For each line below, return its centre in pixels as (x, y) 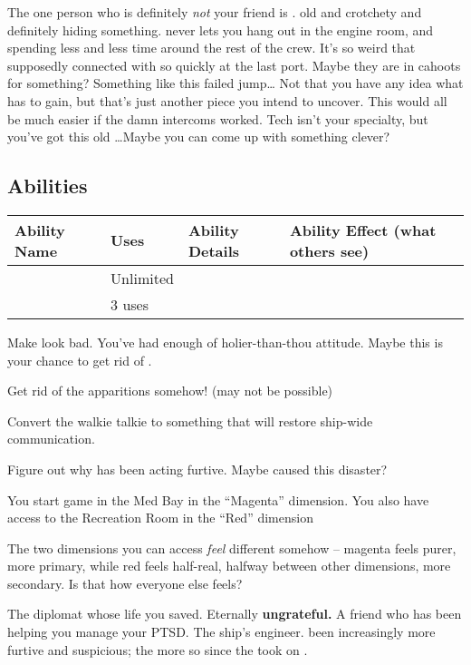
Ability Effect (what (363, 230)
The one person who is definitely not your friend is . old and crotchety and (215, 12)
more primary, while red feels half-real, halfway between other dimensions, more (229, 566)
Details (214, 250)
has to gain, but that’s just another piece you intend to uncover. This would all (227, 100)
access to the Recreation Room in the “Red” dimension (160, 518)
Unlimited (142, 278)
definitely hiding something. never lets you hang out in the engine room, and (221, 29)
